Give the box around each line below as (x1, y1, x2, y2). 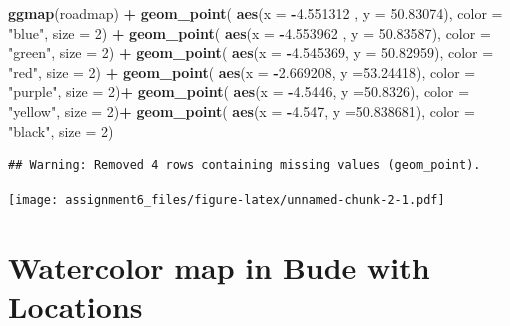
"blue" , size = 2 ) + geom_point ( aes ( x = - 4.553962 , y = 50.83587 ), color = (8, 22, 491, 43)
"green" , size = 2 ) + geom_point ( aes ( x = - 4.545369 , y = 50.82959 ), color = (8, 42, 494, 63)
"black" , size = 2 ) (8, 120, 114, 141)
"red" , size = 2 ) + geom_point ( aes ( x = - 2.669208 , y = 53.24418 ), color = (8, 61, 476, 82)
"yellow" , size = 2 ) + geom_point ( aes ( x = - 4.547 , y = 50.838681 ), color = (8, 100, 475, 121)
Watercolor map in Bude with (8, 246, 430, 287)
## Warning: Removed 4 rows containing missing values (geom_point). (8, 158, 481, 173)
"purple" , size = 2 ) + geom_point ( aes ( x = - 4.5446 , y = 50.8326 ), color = (8, 81, 470, 102)
